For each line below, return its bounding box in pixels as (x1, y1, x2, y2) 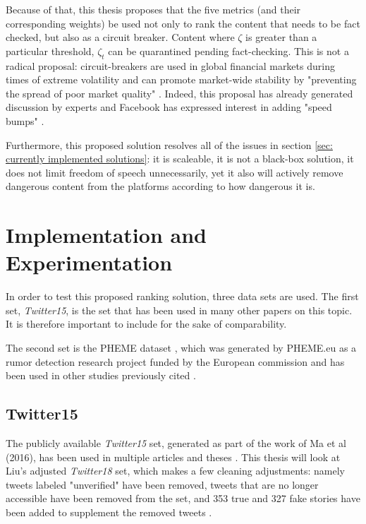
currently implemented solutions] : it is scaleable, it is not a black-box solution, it (6, 151, 354, 166)
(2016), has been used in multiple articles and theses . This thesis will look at (6, 449, 341, 464)
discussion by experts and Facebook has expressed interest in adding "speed (6, 100, 332, 114)
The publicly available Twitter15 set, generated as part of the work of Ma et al (6, 436, 346, 450)
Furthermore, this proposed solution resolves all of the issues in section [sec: (6, 137, 333, 152)
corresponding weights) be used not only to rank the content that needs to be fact (6, 16, 360, 30)
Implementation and (6, 220, 207, 249)
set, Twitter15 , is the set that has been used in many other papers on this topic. (6, 302, 353, 317)
